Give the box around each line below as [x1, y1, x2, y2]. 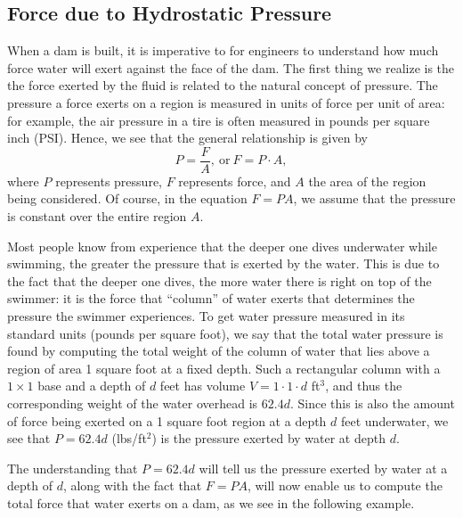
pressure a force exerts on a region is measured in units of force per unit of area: [7, 93, 445, 111]
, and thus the [325, 376, 402, 395]
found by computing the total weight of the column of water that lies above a [7, 341, 430, 360]
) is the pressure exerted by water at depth [151, 429, 386, 448]
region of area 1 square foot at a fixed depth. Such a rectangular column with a [7, 358, 441, 377]
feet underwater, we [341, 411, 449, 430]
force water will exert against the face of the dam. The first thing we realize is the [7, 58, 455, 77]
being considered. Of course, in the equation [7, 189, 248, 208]
